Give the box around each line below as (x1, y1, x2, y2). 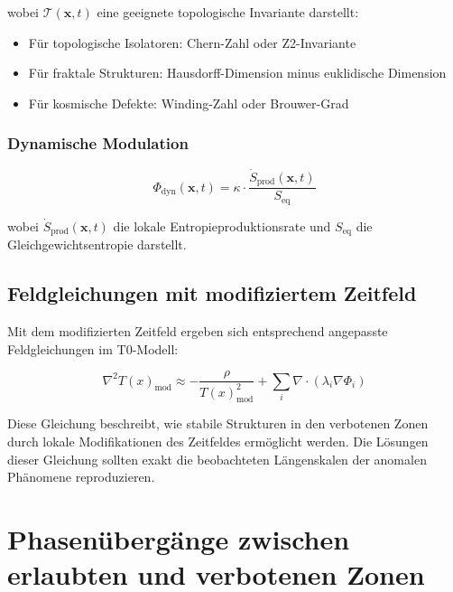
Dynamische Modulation (7, 132, 189, 155)
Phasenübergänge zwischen (7, 520, 350, 557)
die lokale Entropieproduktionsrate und (113, 216, 331, 235)
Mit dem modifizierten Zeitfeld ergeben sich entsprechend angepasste (7, 322, 388, 340)
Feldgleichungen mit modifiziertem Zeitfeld (7, 279, 417, 307)
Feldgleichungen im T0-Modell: (7, 339, 179, 358)
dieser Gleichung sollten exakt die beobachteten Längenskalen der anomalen (7, 449, 427, 468)
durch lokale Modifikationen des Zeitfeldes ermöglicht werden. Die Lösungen (7, 431, 429, 450)
